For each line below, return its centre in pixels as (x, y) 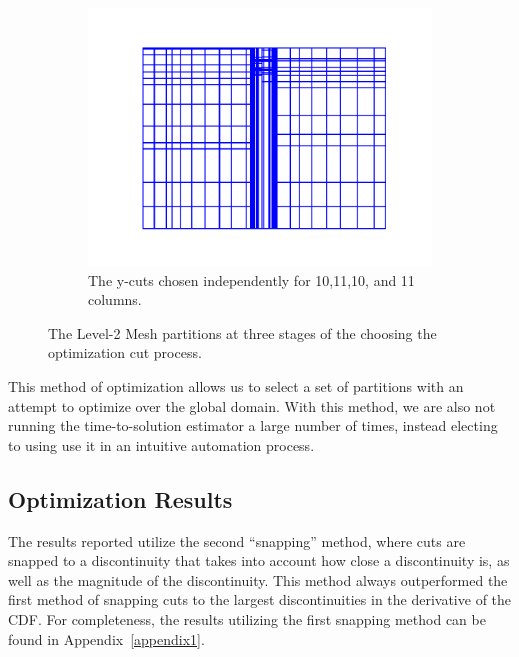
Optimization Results (120, 498)
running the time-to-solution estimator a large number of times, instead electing (253, 425)
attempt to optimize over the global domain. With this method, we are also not (252, 405)
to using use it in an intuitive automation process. (161, 444)
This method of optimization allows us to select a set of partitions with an (236, 385)
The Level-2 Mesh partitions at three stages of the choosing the (242, 332)
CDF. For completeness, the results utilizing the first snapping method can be (247, 618)
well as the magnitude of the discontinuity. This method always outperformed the (258, 579)
